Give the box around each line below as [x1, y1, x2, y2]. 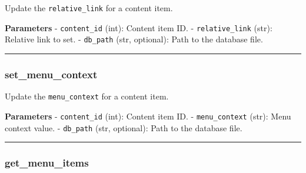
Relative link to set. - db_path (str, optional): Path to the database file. [5, 33, 263, 45]
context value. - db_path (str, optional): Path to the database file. [5, 121, 242, 134]
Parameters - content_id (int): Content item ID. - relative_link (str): [5, 21, 272, 34]
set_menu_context [5, 66, 98, 81]
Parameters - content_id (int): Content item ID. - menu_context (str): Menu [5, 109, 291, 122]
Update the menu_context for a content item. [5, 90, 169, 102]
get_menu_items [5, 155, 89, 170]
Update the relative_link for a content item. [5, 2, 173, 14]
